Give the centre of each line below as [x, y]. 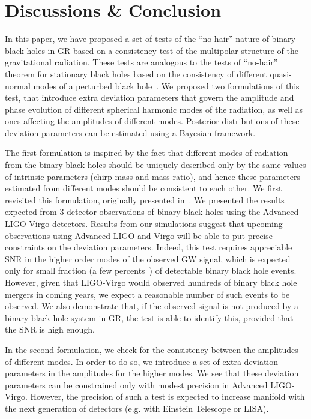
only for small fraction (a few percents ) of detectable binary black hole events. [151, 270]
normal [18, 86]
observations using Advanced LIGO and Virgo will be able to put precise [139, 235]
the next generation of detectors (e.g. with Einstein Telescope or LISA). [137, 408]
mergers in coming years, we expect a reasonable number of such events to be [147, 294]
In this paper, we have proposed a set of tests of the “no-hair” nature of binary [150, 39]
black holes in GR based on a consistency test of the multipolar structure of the [152, 50]
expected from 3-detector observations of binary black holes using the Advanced [152, 212]
